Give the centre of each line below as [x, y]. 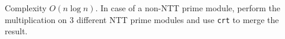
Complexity [26, 8]
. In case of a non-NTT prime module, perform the [188, 8]
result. [16, 31]
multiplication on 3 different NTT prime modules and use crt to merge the [142, 19]
